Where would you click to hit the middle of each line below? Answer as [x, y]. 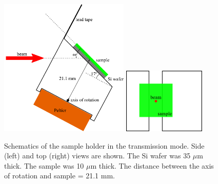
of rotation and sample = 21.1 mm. [60, 176]
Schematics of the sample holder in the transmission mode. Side [104, 145]
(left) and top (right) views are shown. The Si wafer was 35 [97, 156]
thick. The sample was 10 [44, 165]
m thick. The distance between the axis [152, 165]
